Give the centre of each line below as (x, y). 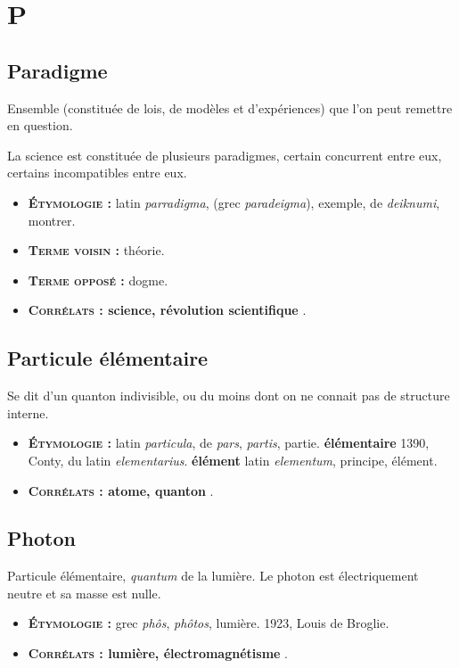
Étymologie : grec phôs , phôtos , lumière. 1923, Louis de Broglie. (209, 623)
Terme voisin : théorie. (96, 250)
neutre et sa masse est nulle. (84, 593)
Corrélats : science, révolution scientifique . (167, 310)
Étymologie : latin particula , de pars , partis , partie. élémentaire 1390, (229, 443)
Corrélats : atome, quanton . (121, 490)
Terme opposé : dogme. (98, 280)
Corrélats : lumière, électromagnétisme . (158, 653)
